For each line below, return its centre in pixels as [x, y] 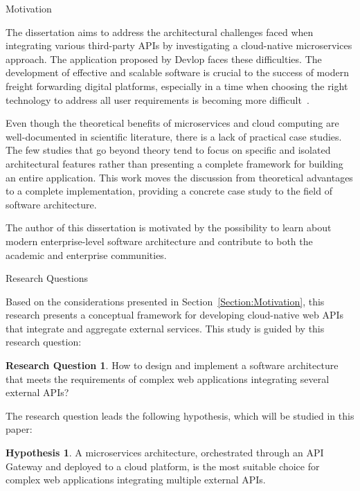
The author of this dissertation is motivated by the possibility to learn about [169, 227]
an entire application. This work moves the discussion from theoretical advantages [179, 177]
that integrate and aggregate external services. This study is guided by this [165, 328]
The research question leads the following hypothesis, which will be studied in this [180, 415]
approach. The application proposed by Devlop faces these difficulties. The [164, 59]
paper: [19, 429]
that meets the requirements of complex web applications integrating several [168, 378]
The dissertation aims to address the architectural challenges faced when [160, 32]
